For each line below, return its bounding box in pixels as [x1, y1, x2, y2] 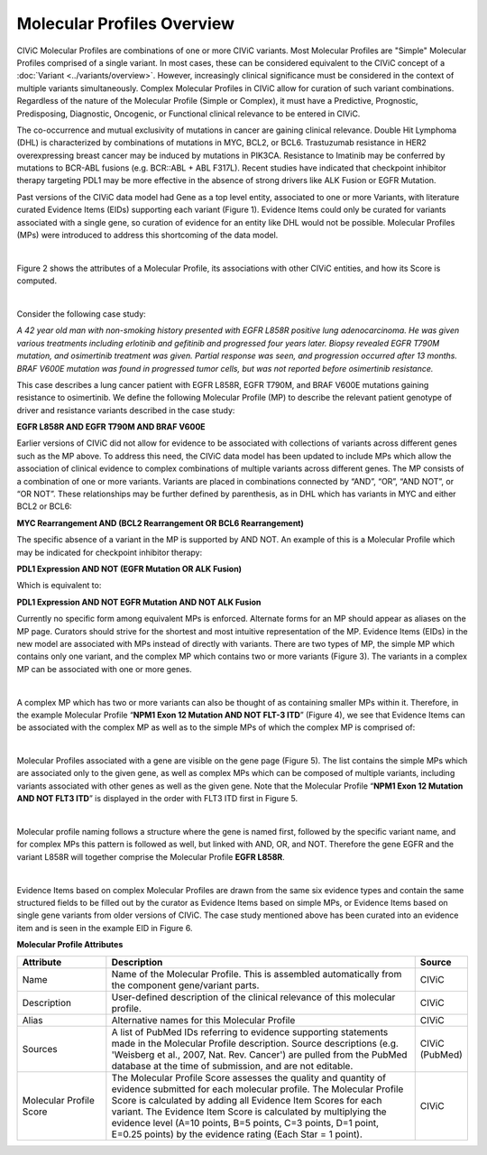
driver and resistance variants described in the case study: [16, 404, 235, 415]
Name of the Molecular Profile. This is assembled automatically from [111, 967, 402, 980]
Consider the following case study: [16, 308, 146, 319]
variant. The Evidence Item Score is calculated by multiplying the [111, 1105, 387, 1118]
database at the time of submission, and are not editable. [111, 1059, 354, 1072]
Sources [22, 1042, 58, 1055]
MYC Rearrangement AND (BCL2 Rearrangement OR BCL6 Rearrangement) [16, 517, 304, 528]
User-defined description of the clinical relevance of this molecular [111, 991, 396, 1003]
